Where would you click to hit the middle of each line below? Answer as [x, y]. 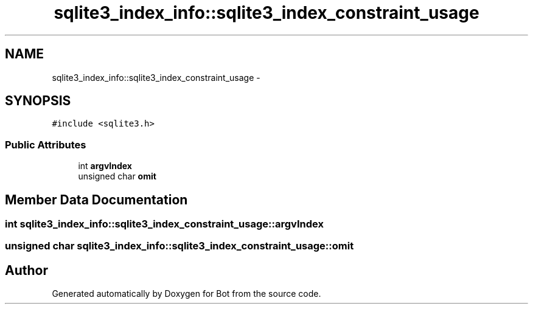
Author [26, 270]
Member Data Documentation [96, 200]
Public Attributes [46, 144]
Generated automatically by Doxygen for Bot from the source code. [186, 294]
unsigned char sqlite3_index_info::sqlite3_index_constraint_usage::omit [179, 246]
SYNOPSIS [38, 101]
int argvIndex [105, 166]
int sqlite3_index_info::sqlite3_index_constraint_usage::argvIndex [164, 224]
